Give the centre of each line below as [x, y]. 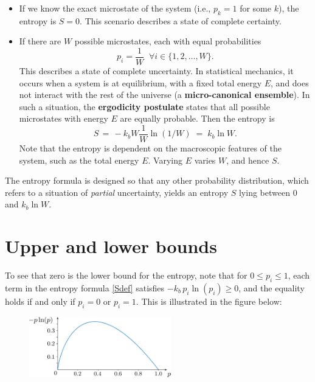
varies [205, 160]
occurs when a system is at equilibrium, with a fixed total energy [140, 82]
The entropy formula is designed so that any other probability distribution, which [157, 180]
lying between [264, 192]
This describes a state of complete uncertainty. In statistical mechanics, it [156, 71]
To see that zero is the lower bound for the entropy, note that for [126, 275]
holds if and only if [40, 301]
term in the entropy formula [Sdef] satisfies [85, 287]
